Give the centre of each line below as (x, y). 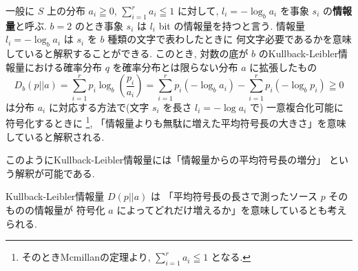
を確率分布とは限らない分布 (175, 67)
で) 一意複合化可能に (297, 107)
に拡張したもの (283, 67)
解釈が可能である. (55, 173)
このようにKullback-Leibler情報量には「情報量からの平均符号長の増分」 (166, 160)
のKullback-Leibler (298, 53)
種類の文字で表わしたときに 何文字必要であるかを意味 (230, 39)
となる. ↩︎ (231, 257)
